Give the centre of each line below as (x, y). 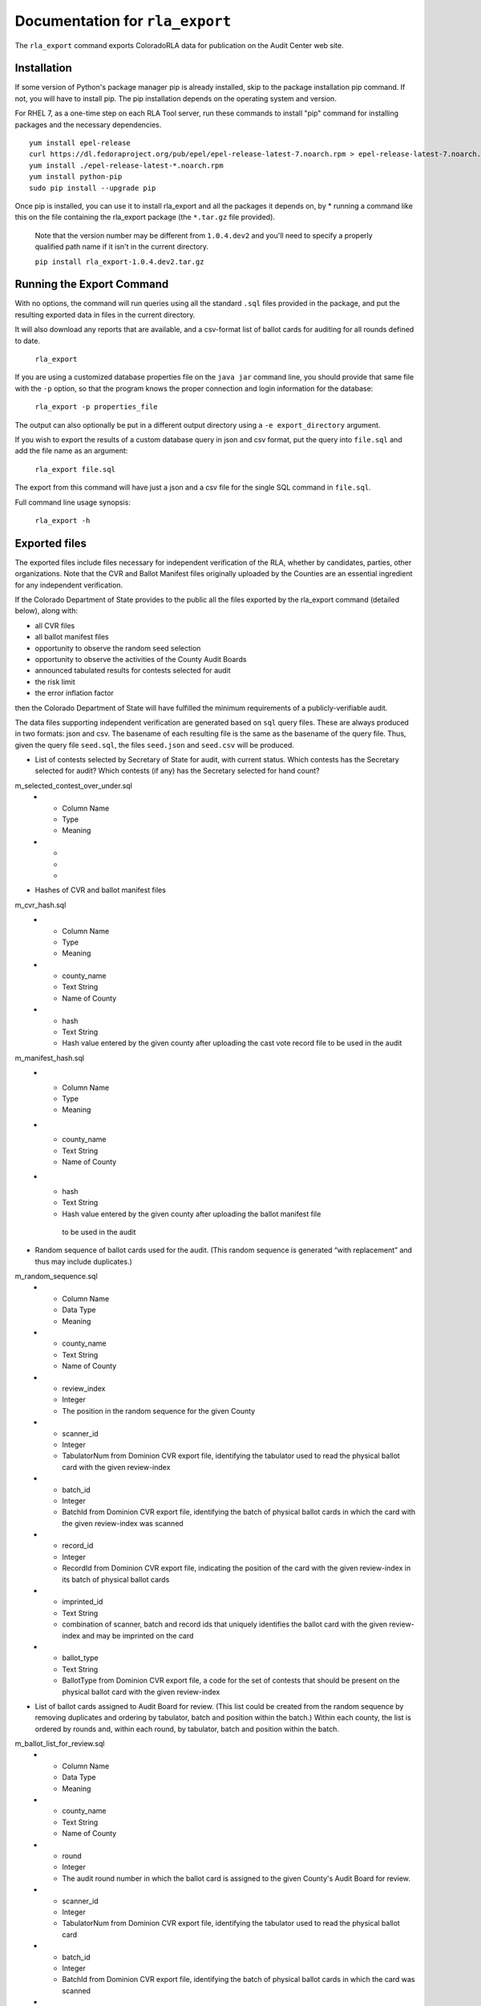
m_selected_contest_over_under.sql (73, 786)
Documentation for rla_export (123, 21)
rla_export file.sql (75, 469)
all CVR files (55, 625)
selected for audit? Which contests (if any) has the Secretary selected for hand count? (177, 771)
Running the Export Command (92, 284)
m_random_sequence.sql (56, 1277)
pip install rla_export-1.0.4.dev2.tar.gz (119, 262)
